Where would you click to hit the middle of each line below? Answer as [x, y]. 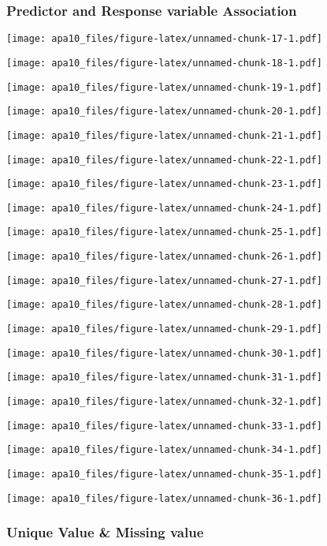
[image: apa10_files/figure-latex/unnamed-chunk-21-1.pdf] [164, 135]
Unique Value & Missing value [105, 532]
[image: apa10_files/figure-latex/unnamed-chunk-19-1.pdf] [164, 87]
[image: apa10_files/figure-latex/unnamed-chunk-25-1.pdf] [164, 232]
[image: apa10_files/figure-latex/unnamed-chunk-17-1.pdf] [164, 39]
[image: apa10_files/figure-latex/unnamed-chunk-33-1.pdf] [164, 426]
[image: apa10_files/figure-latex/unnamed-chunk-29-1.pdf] [164, 329]
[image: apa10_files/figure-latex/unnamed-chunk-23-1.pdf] [164, 184]
